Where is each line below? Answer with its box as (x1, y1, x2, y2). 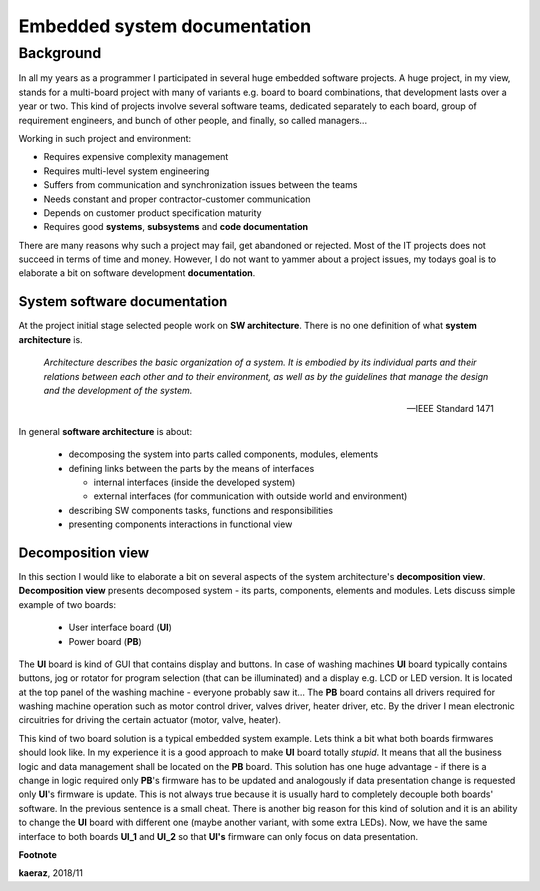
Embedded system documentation (18, 15, 312, 37)
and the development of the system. (43, 384, 193, 396)
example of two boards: (18, 598, 117, 610)
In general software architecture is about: (18, 425, 193, 437)
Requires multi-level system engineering (43, 165, 210, 177)
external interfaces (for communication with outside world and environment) (93, 490, 408, 502)
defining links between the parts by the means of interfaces (68, 462, 315, 474)
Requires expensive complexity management (43, 151, 229, 163)
